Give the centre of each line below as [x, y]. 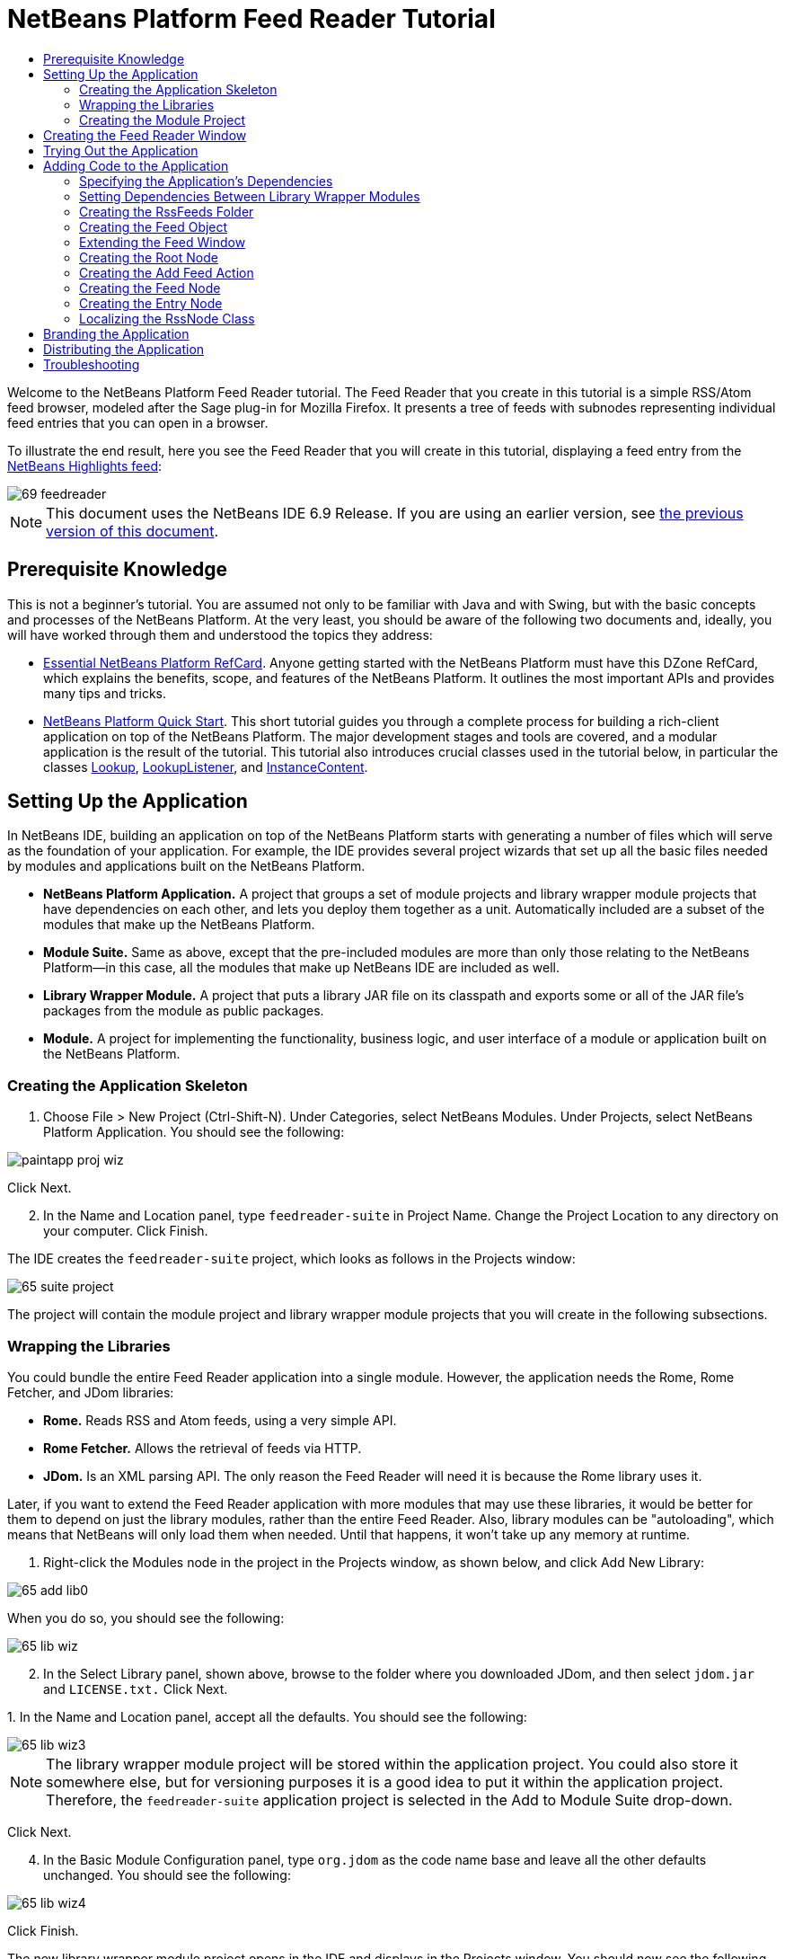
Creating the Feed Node [150, 288]
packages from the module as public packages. [184, 1011]
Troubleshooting [92, 364]
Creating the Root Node [149, 257]
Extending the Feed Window [163, 242]
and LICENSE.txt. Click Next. [136, 1689]
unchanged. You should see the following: [167, 1875]
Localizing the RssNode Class [167, 318]
